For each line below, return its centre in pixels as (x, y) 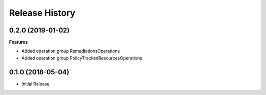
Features (18, 42)
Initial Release (35, 84)
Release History (42, 13)
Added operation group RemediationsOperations (71, 51)
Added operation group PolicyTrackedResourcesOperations (82, 58)
